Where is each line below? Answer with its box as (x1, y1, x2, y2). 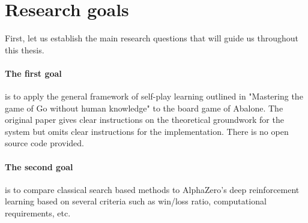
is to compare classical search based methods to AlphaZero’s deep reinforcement (5, 183, 300, 195)
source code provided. (5, 137, 84, 149)
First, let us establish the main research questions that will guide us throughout (5, 32, 299, 44)
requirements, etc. (5, 207, 71, 219)
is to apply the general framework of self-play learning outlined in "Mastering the (5, 90, 303, 103)
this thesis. (5, 43, 44, 56)
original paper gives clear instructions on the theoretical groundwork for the (5, 113, 284, 126)
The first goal (5, 67, 62, 79)
